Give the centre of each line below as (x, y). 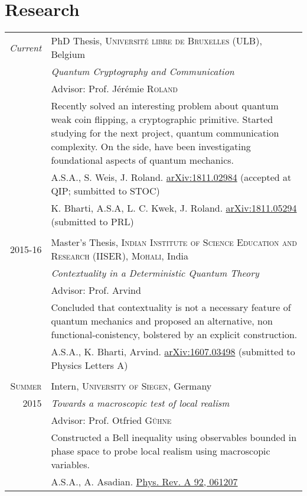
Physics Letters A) (89, 365)
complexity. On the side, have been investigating (151, 147)
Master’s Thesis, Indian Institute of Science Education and (174, 242)
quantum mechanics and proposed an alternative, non (162, 321)
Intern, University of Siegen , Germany (131, 386)
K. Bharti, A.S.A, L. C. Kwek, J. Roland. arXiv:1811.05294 (174, 208)
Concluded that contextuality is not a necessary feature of (171, 307)
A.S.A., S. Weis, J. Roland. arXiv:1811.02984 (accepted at (171, 177)
